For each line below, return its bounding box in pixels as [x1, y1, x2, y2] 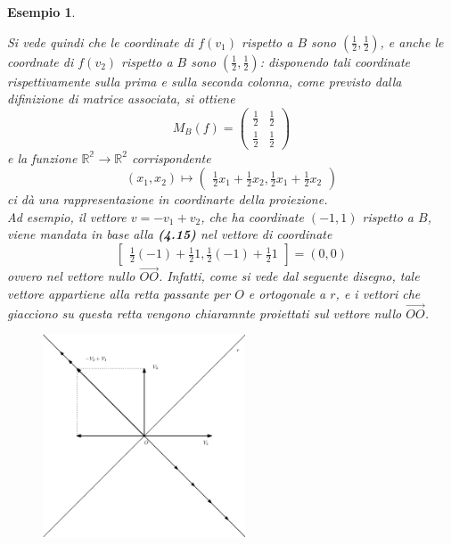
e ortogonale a [248, 284, 326, 302]
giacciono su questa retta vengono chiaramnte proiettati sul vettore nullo [7, 303, 402, 322]
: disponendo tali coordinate [259, 52, 410, 70]
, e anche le [380, 32, 444, 51]
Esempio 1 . [7, 3, 76, 21]
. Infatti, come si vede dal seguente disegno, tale [158, 267, 420, 285]
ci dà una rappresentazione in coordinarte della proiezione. [7, 190, 328, 209]
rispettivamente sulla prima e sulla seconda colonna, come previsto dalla [7, 71, 402, 90]
